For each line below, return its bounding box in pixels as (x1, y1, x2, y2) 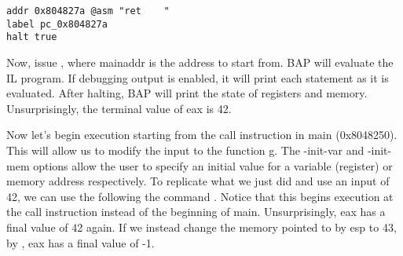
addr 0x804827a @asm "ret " (6, 5, 170, 16)
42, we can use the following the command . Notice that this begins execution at (6, 188, 394, 204)
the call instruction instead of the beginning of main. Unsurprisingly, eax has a (6, 203, 386, 220)
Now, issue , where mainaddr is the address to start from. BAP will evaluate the (6, 53, 394, 70)
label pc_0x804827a (6, 18, 108, 30)
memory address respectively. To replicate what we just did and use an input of (6, 173, 390, 189)
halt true (6, 31, 57, 43)
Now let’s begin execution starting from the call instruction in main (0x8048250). (6, 126, 398, 143)
